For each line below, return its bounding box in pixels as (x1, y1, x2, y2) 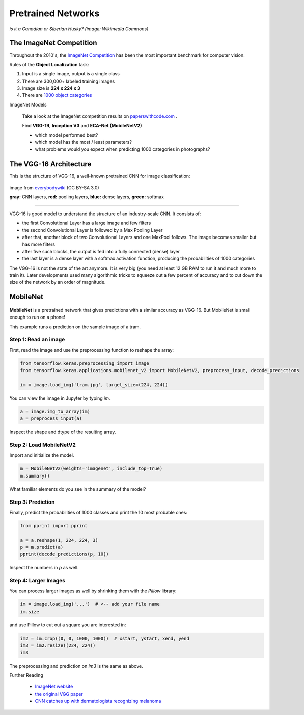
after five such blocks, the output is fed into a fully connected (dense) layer (22, 248, 180, 254)
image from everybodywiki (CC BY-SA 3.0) (9, 184, 99, 191)
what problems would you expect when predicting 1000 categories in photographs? (35, 146, 210, 152)
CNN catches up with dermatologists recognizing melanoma (35, 698, 161, 704)
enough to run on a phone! (9, 314, 66, 321)
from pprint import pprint (20, 523, 88, 528)
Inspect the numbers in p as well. (9, 565, 79, 571)
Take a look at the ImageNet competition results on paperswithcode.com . (22, 113, 178, 119)
